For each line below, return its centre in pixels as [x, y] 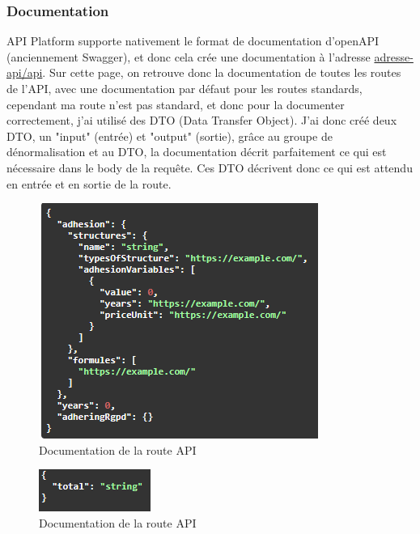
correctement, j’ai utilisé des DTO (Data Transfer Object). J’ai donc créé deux [202, 120]
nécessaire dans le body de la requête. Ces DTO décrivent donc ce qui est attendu [210, 167]
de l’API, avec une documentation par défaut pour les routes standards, [185, 88]
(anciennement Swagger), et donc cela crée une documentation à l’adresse [189, 56]
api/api [25, 72]
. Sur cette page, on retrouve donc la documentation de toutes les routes [222, 72]
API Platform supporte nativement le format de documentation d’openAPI [193, 41]
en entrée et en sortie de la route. [89, 183]
